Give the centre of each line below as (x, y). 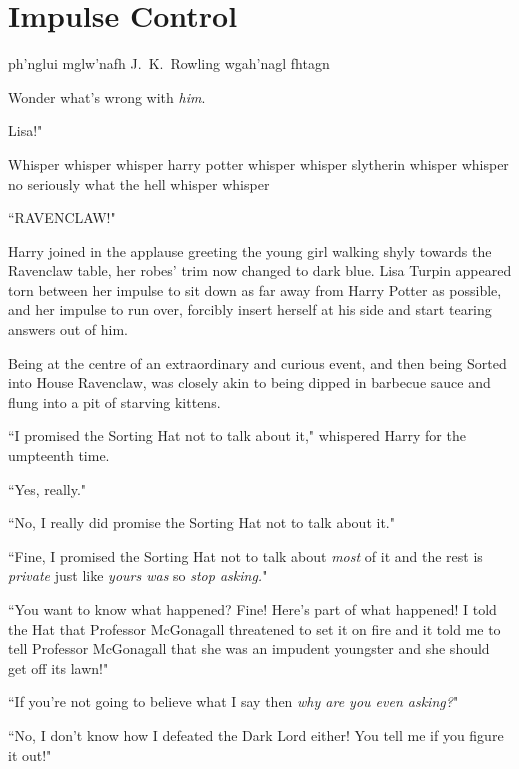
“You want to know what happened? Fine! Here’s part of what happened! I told (252, 609)
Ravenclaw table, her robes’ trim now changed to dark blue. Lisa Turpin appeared (260, 270)
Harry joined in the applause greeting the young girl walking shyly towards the (250, 250)
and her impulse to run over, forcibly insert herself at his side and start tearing (250, 309)
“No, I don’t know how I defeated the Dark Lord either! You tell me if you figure (256, 734)
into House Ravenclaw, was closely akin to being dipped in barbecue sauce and (249, 382)
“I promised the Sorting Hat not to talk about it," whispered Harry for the (237, 435)
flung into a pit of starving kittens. (114, 401)
